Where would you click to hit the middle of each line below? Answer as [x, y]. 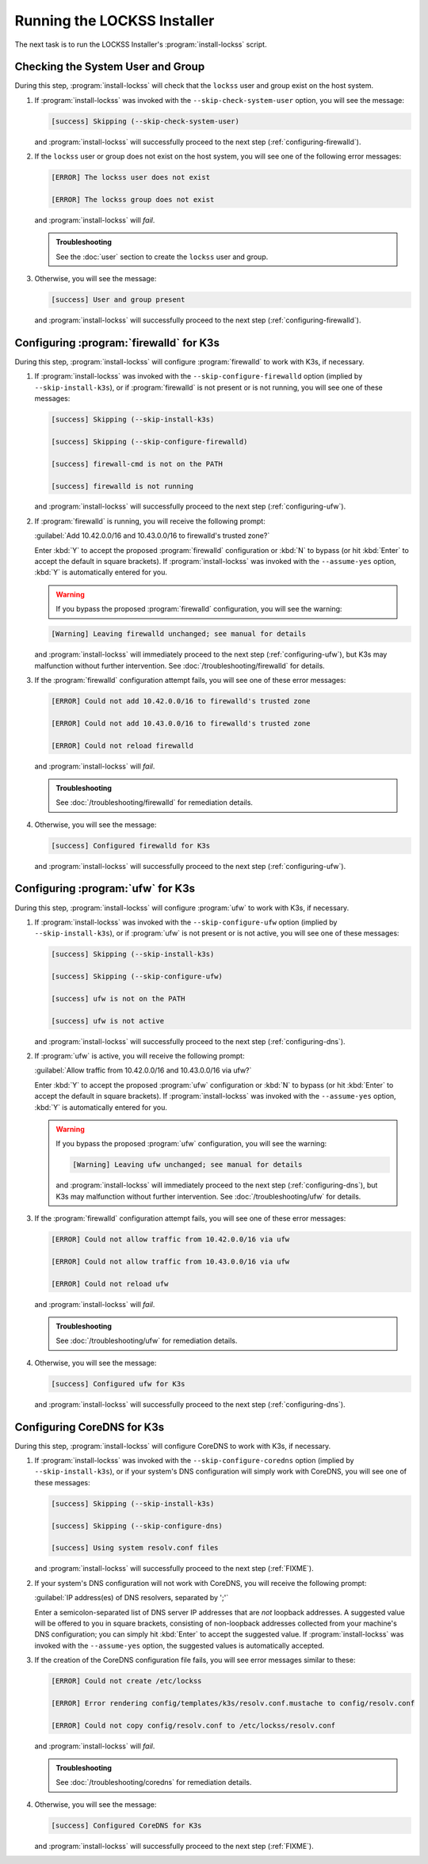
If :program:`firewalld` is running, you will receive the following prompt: [150, 521]
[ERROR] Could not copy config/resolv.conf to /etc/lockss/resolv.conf [193, 1725]
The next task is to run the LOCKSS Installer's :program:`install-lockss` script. [141, 44]
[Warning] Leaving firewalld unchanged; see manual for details [179, 634]
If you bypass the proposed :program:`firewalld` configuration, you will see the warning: [199, 609]
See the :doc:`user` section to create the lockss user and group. [162, 257]
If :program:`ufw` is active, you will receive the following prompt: [139, 1056]
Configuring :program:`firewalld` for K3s [117, 343]
